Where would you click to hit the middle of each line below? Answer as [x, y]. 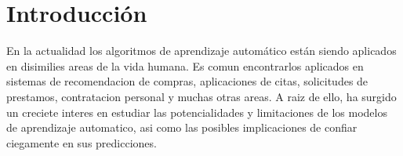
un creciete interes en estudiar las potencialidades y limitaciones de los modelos [197, 112]
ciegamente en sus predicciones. [82, 142]
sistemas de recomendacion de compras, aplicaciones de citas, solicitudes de [187, 81]
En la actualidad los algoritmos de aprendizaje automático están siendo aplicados [201, 51]
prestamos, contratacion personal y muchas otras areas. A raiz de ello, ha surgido [201, 96]
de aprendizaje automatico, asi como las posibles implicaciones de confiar [182, 127]
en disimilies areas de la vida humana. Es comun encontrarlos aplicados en [185, 65]
